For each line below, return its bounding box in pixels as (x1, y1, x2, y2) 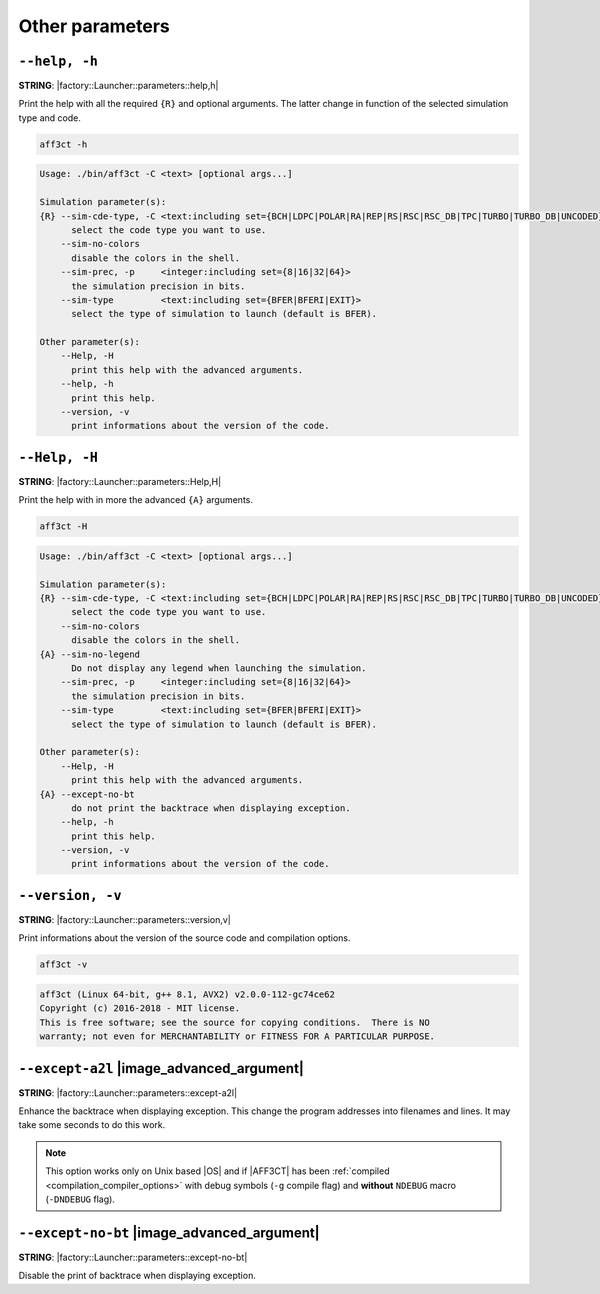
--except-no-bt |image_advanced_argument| (18, 1224, 320, 1241)
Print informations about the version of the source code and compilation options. (18, 932, 351, 944)
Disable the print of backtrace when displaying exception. (18, 1270, 257, 1282)
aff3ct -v (39, 959, 88, 970)
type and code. (18, 111, 82, 124)
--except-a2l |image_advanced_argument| (18, 1060, 304, 1077)
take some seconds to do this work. (18, 1119, 166, 1131)
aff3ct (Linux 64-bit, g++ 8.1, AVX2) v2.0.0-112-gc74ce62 (39, 988, 335, 1000)
